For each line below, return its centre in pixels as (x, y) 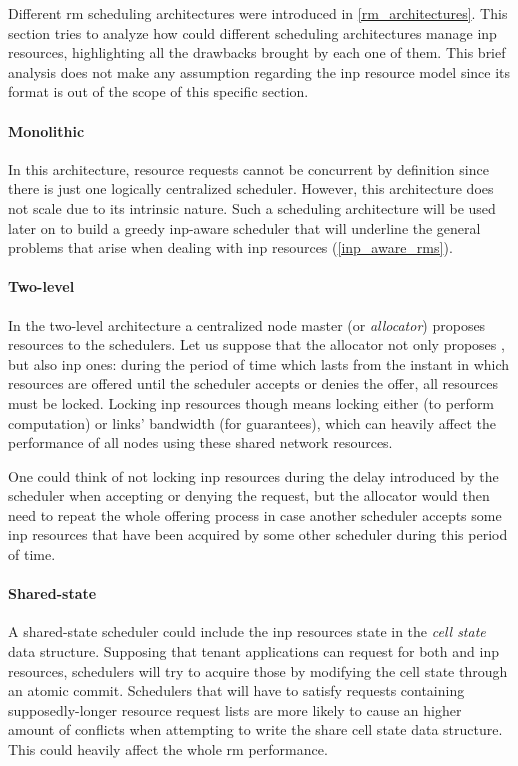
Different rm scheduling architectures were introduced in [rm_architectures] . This (258, 13)
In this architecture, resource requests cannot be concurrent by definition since (248, 168)
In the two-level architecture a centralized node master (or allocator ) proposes (247, 324)
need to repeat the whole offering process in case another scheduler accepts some (255, 514)
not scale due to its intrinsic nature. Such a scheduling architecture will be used (252, 207)
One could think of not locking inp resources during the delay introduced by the (253, 475)
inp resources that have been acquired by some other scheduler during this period (258, 534)
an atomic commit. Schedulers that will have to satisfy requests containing (236, 690)
